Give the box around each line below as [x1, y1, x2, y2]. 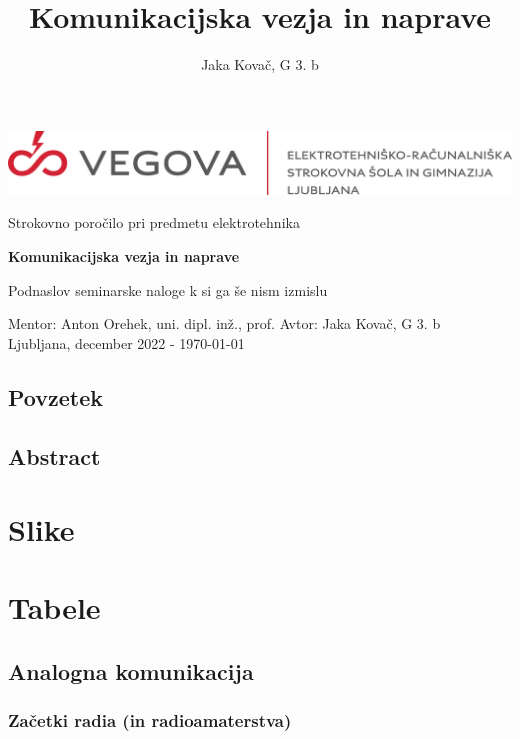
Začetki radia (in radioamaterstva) [8, 708, 292, 733]
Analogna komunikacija [8, 656, 254, 687]
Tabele [8, 587, 101, 628]
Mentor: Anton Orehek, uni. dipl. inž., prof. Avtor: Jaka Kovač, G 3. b [8, 313, 441, 334]
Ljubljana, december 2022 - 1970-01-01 [8, 332, 245, 353]
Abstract [8, 440, 101, 471]
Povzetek [8, 381, 103, 412]
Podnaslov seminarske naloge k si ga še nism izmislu [8, 279, 328, 300]
